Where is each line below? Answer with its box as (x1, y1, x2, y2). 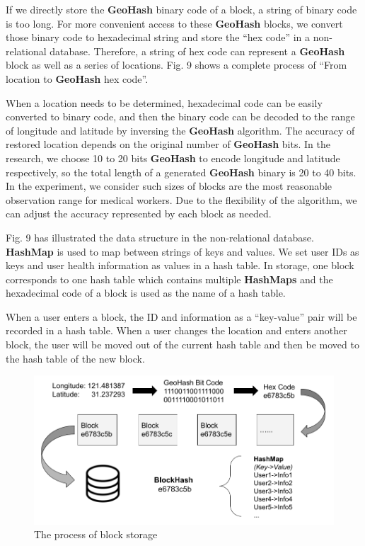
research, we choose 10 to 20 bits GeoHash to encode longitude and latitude (6, 150, 340, 165)
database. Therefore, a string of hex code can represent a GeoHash (50, 43, 345, 58)
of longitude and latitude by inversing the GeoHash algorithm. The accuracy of (6, 123, 355, 137)
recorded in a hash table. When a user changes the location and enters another (6, 323, 347, 338)
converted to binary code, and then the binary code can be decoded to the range (6, 109, 355, 124)
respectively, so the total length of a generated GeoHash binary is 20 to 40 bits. (6, 164, 357, 179)
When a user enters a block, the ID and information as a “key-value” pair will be (6, 309, 357, 324)
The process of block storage (34, 527, 158, 542)
